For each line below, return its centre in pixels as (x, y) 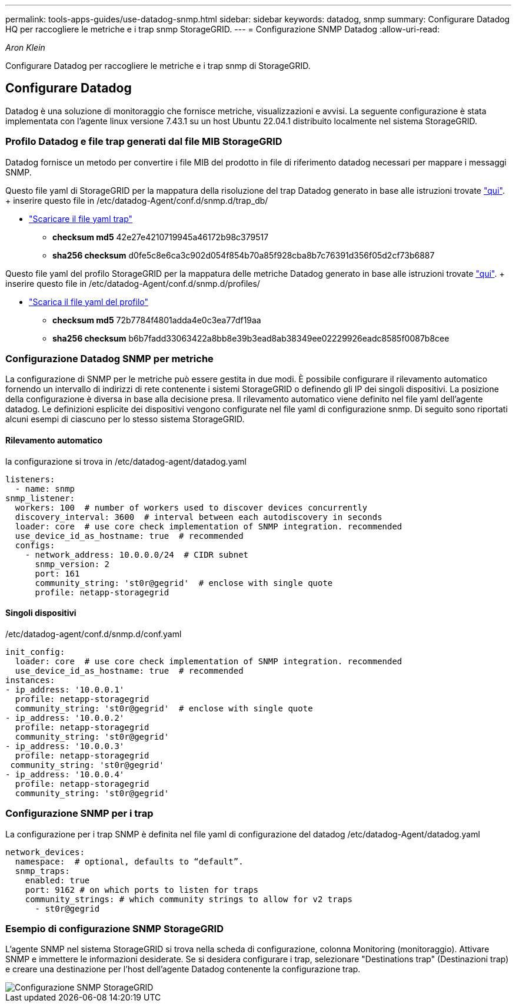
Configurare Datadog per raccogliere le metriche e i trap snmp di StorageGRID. (158, 66)
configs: (35, 545)
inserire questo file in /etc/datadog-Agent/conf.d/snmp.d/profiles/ (133, 283)
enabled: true (57, 880)
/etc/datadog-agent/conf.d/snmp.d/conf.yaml (94, 634)
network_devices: (45, 852)
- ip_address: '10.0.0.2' (65, 718)
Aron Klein (25, 47)
